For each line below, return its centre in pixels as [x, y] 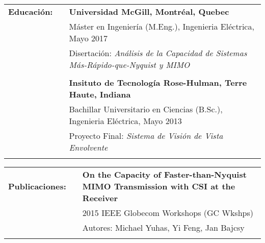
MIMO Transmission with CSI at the [159, 186]
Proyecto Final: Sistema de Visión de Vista [146, 136]
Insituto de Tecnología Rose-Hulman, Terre [158, 82]
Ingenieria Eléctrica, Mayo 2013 [125, 121]
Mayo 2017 [88, 38]
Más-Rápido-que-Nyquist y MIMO [129, 65]
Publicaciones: [37, 186]
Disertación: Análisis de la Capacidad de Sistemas [158, 53]
